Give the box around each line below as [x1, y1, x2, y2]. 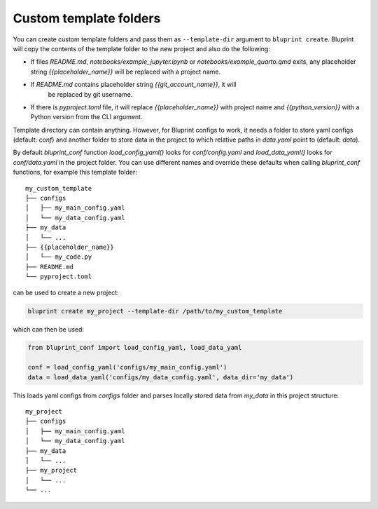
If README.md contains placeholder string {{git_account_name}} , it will [30, 81, 237, 89]
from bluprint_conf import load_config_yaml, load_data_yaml [27, 344, 242, 352]
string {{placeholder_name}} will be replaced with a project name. [30, 67, 220, 76]
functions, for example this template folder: [13, 168, 138, 177]
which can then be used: [13, 325, 84, 333]
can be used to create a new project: [13, 288, 119, 297]
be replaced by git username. [48, 90, 133, 98]
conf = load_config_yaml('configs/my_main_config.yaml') [27, 363, 227, 372]
